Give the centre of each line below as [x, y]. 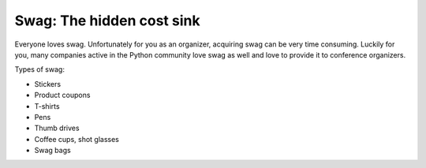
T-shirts [47, 106]
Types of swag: [39, 69]
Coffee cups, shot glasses [77, 139]
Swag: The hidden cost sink [107, 21]
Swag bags [52, 151]
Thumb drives [57, 128]
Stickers [48, 84]
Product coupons [62, 95]
